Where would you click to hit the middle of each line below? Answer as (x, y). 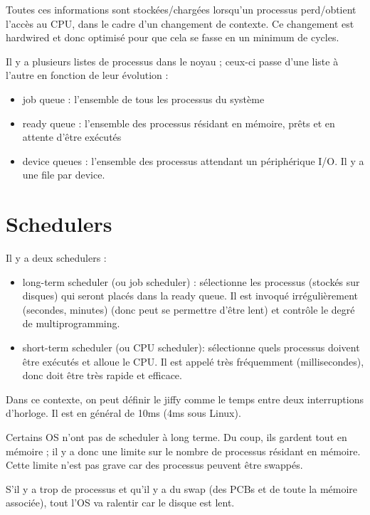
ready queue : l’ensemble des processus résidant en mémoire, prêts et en (179, 123)
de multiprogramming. (71, 323)
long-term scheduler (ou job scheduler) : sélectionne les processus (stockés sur (191, 281)
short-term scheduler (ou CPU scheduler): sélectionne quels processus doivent (191, 347)
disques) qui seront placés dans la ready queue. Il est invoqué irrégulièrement (190, 296)
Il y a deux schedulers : (56, 258)
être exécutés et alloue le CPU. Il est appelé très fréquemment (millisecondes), (193, 361)
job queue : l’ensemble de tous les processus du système (143, 99)
